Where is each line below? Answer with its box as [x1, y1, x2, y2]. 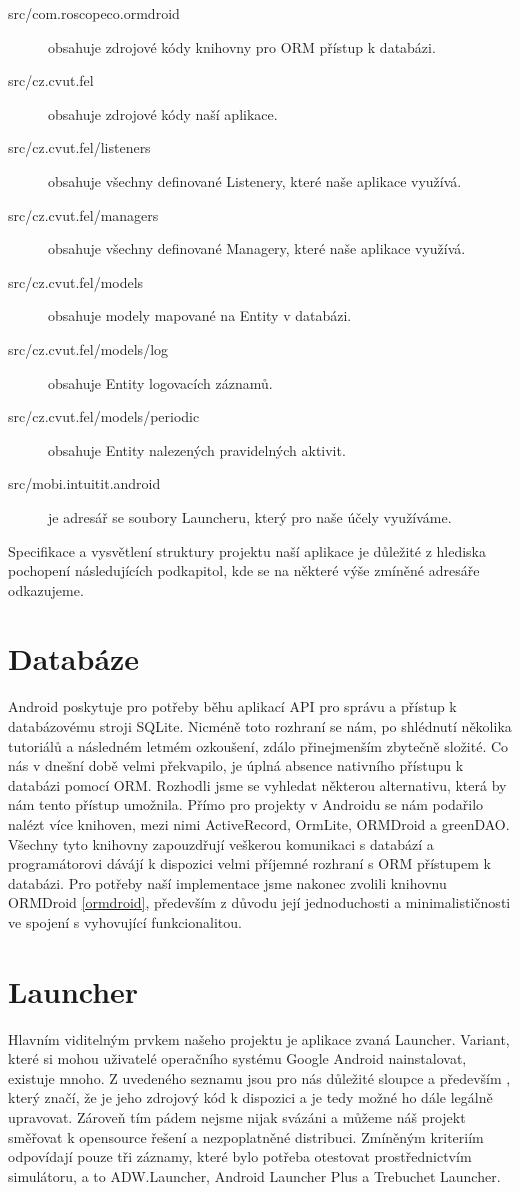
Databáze [8, 638, 140, 679]
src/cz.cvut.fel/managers [8, 204, 159, 225]
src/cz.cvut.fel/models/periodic [8, 406, 200, 427]
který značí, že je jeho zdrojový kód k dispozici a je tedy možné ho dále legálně [8, 1087, 493, 1108]
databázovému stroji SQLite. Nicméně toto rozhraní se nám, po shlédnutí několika [8, 716, 512, 736]
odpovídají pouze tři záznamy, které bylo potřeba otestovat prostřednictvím [8, 1146, 472, 1167]
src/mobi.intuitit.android [8, 473, 161, 494]
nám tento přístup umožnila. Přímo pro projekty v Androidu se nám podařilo [8, 794, 484, 815]
